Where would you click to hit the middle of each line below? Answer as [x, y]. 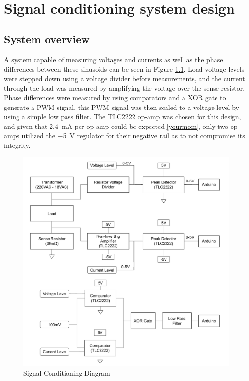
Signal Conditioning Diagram [67, 372]
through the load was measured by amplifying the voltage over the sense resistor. [124, 88]
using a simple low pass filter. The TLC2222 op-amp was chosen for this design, [123, 117]
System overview [47, 39]
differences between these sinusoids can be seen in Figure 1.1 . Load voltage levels [124, 69]
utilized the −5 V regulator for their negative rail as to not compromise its [133, 136]
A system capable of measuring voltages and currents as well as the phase [114, 59]
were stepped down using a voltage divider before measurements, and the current [124, 78]
